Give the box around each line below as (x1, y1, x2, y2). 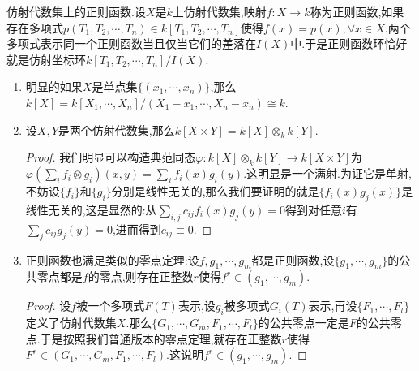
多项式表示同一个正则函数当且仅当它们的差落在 (6, 35, 256, 52)
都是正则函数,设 (251, 251, 335, 268)
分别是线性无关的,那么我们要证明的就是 (111, 183, 319, 200)
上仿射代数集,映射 (172, 3, 267, 19)
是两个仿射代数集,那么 (58, 121, 175, 138)
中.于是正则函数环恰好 (290, 35, 408, 52)
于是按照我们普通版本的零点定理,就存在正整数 (40, 330, 282, 347)
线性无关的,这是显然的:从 (25, 201, 157, 218)
